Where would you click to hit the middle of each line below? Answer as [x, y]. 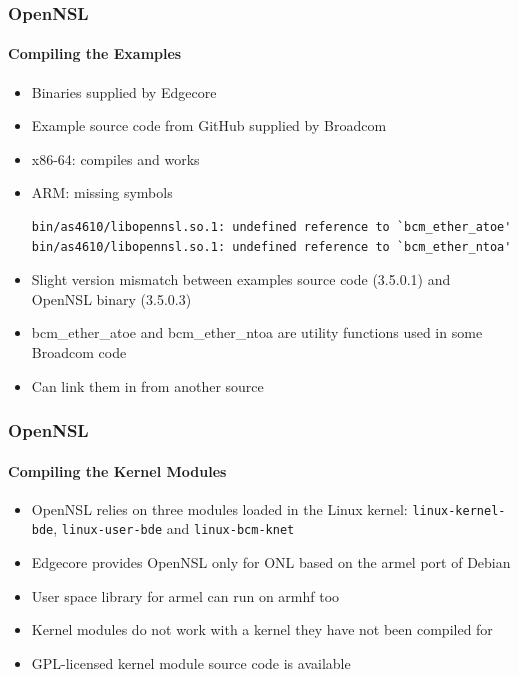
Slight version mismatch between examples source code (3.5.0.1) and [241, 279]
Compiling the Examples [95, 53]
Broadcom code [79, 351]
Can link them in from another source [147, 385]
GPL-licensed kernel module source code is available [191, 662]
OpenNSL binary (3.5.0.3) [111, 298]
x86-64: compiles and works [115, 158]
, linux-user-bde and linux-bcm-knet [174, 528]
